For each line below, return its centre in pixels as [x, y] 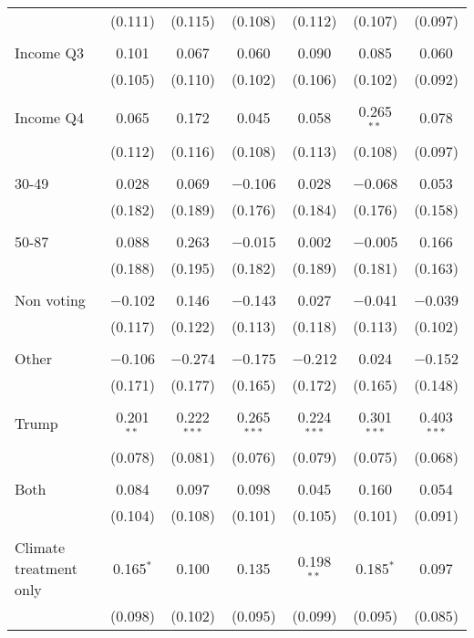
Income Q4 [49, 118]
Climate [40, 547]
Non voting [50, 299]
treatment [46, 568]
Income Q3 [49, 52]
